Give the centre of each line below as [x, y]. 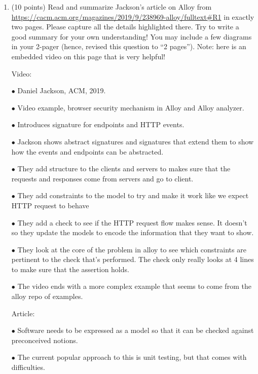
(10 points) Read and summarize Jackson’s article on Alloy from [112, 7]
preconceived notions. [45, 340]
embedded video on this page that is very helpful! [88, 56]
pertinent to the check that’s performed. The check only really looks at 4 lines [133, 259]
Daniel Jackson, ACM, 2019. [62, 90]
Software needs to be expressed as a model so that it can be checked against [136, 330]
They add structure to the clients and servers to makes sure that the [124, 169]
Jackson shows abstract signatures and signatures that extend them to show [136, 141]
